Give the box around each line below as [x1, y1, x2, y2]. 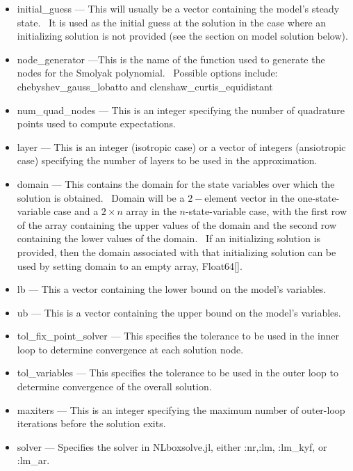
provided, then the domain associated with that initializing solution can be [17, 244, 336, 259]
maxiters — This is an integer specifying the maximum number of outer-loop [17, 402, 345, 417]
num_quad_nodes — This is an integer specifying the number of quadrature [17, 102, 345, 117]
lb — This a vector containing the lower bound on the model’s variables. [17, 282, 327, 296]
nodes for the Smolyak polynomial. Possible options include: [17, 65, 278, 80]
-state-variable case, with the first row [185, 204, 347, 218]
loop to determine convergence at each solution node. [17, 342, 244, 356]
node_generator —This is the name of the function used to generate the [17, 51, 325, 66]
